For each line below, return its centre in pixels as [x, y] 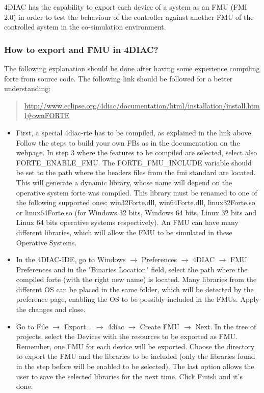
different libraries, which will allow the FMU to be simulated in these [124, 232]
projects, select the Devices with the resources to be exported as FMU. [127, 336]
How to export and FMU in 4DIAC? [81, 49]
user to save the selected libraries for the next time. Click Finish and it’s [129, 376]
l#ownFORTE [47, 115]
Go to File [32, 326]
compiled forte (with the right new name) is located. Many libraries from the [136, 279]
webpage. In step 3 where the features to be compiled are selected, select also [137, 152]
